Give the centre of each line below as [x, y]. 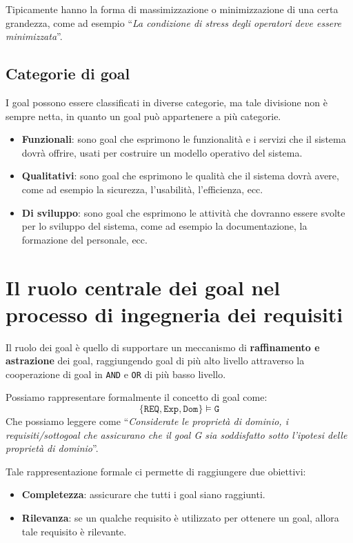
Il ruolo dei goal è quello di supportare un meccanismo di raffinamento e [163, 347]
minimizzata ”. [34, 36]
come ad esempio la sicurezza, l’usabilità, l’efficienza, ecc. [142, 189]
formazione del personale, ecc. [84, 239]
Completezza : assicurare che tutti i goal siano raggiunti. [143, 494]
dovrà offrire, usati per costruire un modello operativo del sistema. [162, 152]
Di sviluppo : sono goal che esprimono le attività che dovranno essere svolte [183, 212]
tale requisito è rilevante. [74, 531]
